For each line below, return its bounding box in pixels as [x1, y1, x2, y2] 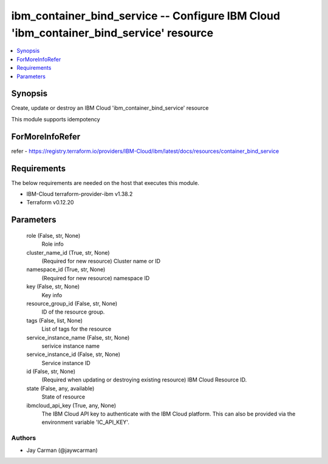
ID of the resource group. [41, 308, 105, 315]
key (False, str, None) [26, 283, 80, 291]
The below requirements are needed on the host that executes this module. [11, 179, 200, 186]
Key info [41, 291, 63, 298]
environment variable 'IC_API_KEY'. [41, 419, 130, 426]
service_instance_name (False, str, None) [26, 334, 130, 341]
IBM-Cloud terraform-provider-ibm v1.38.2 [26, 190, 133, 198]
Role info [41, 240, 64, 248]
